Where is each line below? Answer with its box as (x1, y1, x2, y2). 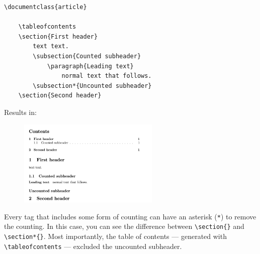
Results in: (4, 106, 37, 117)
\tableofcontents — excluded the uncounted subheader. (4, 240, 182, 251)
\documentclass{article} (4, 4, 87, 11)
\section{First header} (18, 33, 98, 40)
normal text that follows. (61, 72, 152, 80)
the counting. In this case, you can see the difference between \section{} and (4, 221, 244, 231)
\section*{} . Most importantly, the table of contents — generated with (4, 231, 227, 241)
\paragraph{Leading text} (47, 62, 134, 70)
